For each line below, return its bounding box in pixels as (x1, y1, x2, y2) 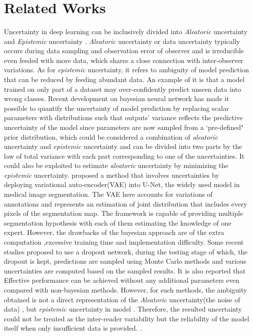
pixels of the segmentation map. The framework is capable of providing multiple (4, 208, 243, 218)
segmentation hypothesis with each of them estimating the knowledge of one (4, 217, 232, 228)
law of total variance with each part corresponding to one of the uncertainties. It (4, 150, 245, 161)
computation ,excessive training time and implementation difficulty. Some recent (4, 237, 244, 247)
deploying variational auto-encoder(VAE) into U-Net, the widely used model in (4, 179, 240, 189)
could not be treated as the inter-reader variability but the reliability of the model (4, 313, 250, 323)
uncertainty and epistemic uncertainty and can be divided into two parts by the (4, 141, 242, 151)
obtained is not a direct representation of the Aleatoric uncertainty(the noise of (4, 294, 240, 304)
